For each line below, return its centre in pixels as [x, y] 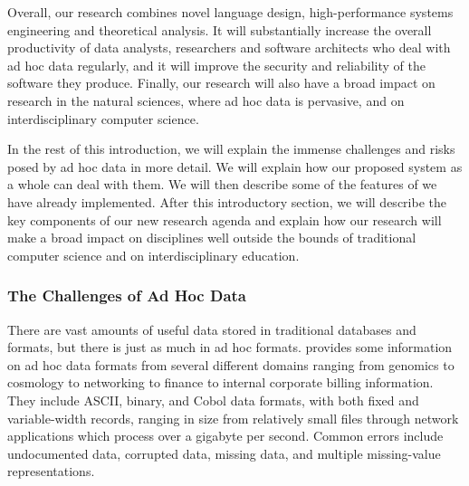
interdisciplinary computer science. [103, 118]
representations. [51, 471]
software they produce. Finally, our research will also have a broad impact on [221, 83]
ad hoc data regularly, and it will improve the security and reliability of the [216, 65]
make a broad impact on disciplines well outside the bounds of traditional [212, 238]
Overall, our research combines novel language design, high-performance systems [230, 12]
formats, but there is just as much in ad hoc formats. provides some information [230, 347]
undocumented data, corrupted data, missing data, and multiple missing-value [224, 453]
